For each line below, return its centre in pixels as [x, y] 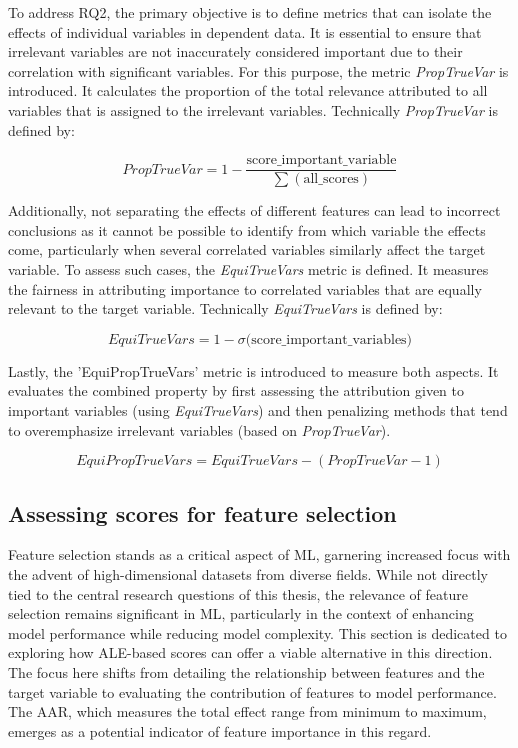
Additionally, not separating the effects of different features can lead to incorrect [254, 210]
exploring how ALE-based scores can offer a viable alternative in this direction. [250, 652]
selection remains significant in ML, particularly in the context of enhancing [241, 613]
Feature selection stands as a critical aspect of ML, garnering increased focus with [259, 554]
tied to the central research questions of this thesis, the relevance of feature [238, 593]
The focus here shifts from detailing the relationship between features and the [246, 671]
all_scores [331, 179]
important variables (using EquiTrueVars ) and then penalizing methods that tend [258, 409]
